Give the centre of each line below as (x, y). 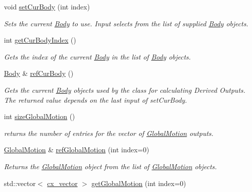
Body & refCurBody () (39, 73)
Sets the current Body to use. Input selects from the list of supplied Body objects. (126, 23)
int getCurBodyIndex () (40, 40)
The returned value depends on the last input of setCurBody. (96, 99)
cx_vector (62, 183)
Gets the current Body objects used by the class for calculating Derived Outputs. (125, 90)
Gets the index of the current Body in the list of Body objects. (98, 56)
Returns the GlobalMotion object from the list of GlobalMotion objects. (110, 166)
